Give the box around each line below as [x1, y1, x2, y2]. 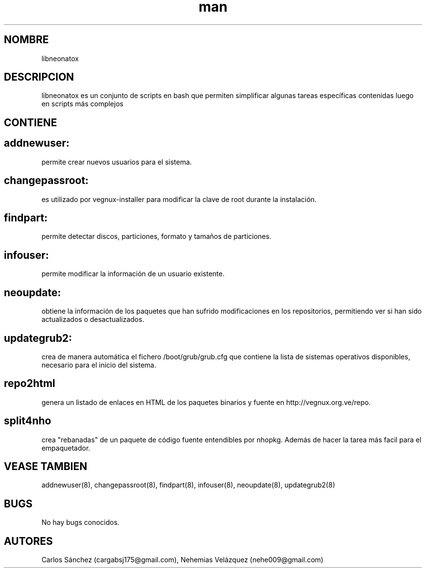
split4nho [4, 415, 52, 427]
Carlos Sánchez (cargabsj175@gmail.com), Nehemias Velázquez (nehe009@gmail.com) [41, 555, 323, 564]
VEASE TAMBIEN [4, 460, 88, 473]
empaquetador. [41, 443, 90, 452]
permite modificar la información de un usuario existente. [41, 269, 225, 278]
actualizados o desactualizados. [41, 315, 144, 324]
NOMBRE [4, 34, 49, 46]
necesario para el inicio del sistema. [41, 360, 157, 369]
